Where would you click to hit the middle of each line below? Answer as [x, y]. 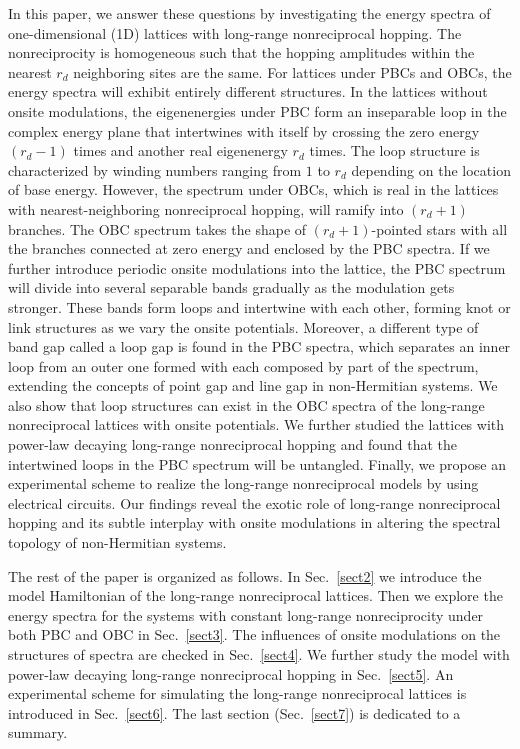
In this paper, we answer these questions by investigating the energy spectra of [249, 13]
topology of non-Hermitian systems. [117, 542]
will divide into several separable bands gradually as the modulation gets [231, 287]
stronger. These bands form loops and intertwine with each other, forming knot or [259, 306]
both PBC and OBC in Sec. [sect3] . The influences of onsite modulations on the [254, 634]
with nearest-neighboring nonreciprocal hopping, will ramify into [206, 208]
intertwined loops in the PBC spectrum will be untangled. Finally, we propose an [257, 463]
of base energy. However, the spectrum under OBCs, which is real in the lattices [253, 189]
